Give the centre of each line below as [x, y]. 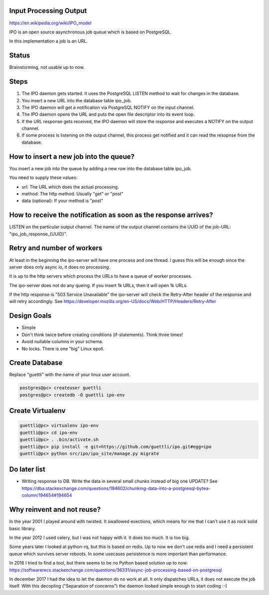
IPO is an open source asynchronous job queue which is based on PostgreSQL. [90, 32]
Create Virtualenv [37, 411]
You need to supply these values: [43, 178]
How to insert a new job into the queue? [72, 156]
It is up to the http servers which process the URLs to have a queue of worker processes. [101, 276]
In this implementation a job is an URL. [49, 41]
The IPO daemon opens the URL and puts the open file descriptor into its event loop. [108, 114]
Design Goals [30, 316]
